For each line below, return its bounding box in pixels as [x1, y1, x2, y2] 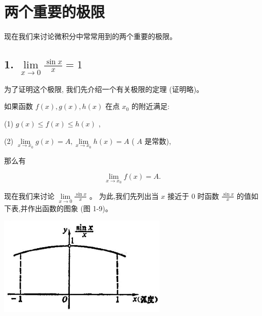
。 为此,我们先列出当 [89, 190, 159, 201]
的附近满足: [131, 101, 170, 111]
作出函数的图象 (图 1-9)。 [27, 202, 113, 213]
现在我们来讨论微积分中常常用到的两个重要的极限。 [4, 31, 177, 42]
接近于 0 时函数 [167, 190, 219, 201]
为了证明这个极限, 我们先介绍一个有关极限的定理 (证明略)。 [4, 83, 204, 94]
